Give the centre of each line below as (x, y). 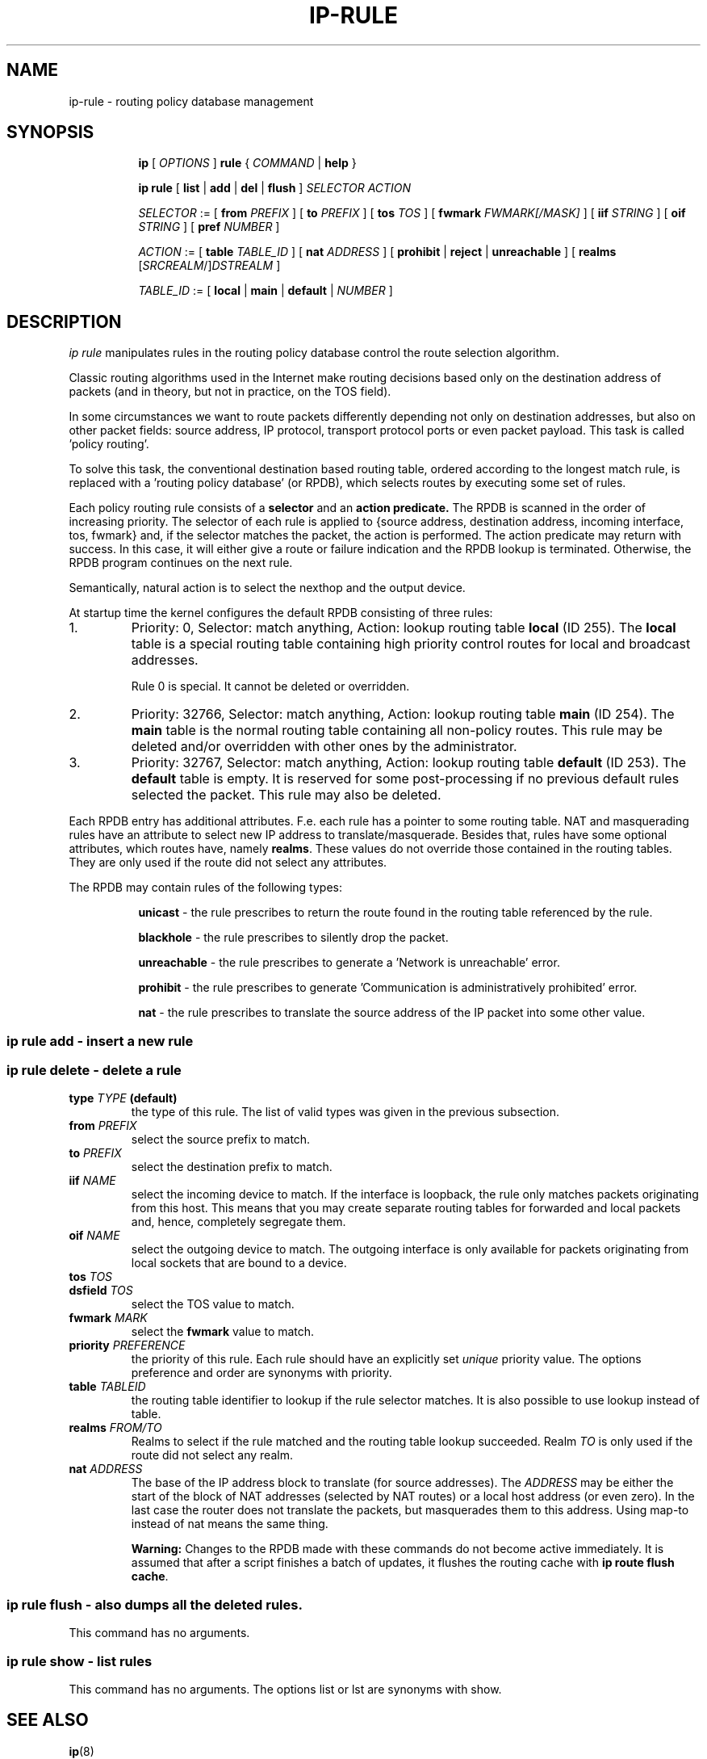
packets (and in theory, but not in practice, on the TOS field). (230, 392)
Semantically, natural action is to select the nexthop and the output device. (267, 588)
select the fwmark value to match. (223, 1332)
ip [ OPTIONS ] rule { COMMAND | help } (247, 163)
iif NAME (92, 1181)
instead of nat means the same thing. (230, 1524)
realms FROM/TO (115, 1428)
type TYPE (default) (123, 1098)
